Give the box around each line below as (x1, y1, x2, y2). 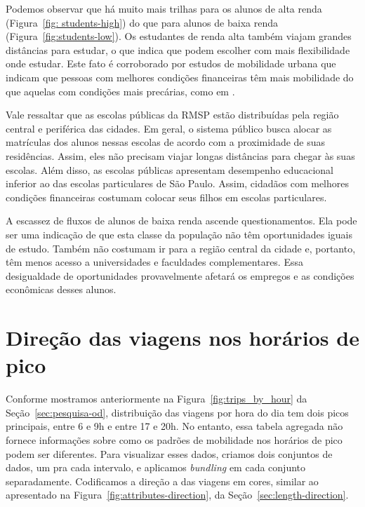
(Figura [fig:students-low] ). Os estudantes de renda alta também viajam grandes (6, 29, 352, 43)
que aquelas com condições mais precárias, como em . (6, 83, 235, 98)
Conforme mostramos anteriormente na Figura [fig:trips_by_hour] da (6, 391, 307, 406)
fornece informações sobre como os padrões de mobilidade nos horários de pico (6, 432, 343, 447)
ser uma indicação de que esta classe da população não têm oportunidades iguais (6, 227, 353, 241)
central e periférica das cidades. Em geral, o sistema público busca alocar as (6, 121, 332, 135)
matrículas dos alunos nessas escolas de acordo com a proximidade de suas (6, 135, 326, 149)
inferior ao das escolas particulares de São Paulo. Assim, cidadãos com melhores (6, 176, 350, 191)
